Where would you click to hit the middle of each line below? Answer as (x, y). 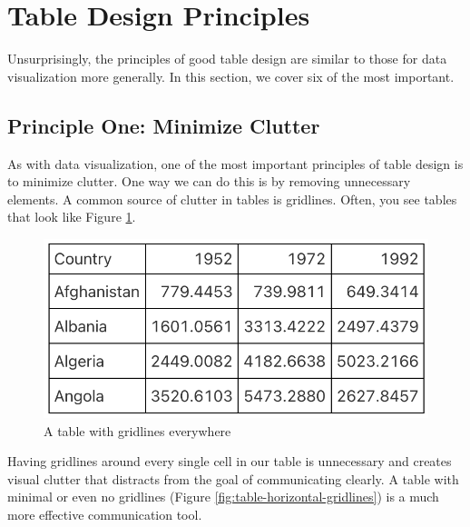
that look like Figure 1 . (72, 217)
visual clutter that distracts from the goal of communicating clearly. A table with (233, 478)
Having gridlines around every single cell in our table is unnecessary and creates (230, 461)
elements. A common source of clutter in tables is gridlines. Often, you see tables (232, 199)
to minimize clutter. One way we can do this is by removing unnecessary (209, 181)
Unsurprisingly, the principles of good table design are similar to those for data (227, 59)
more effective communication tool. (105, 515)
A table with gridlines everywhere (137, 430)
